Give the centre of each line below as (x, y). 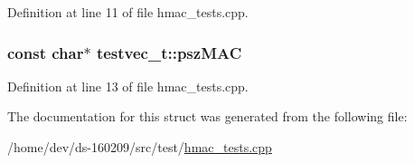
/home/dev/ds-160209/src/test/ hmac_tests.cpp (140, 147)
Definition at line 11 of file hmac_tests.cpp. (128, 12)
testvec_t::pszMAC (169, 52)
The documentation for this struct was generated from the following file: (207, 116)
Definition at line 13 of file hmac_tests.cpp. (128, 86)
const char (46, 52)
